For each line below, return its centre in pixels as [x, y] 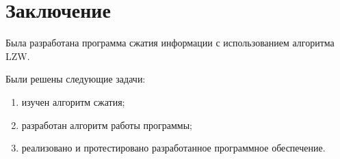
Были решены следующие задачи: [76, 79]
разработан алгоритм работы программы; [107, 125]
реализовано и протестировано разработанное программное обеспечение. [173, 148]
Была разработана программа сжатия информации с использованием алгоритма [170, 43]
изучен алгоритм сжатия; [73, 101]
